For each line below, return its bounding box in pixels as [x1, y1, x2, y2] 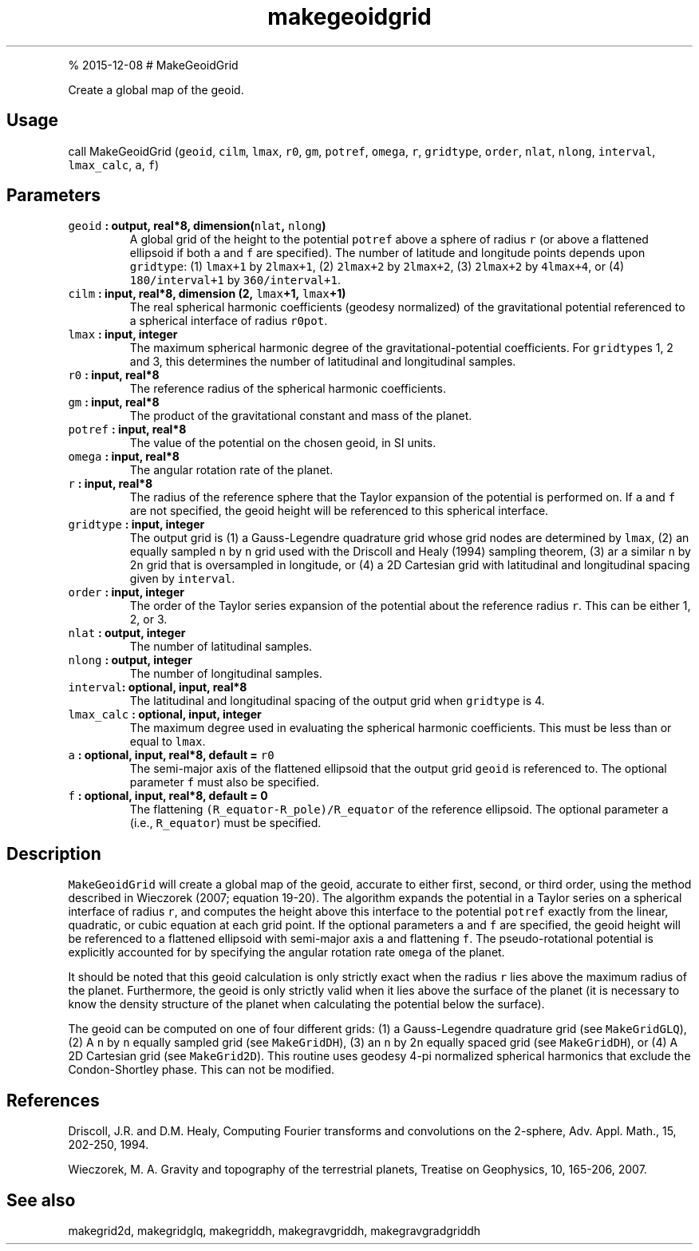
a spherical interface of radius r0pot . [129, 314, 328, 328]
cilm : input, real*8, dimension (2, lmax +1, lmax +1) [68, 287, 346, 301]
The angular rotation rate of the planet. [129, 463, 334, 477]
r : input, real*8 [68, 477, 153, 491]
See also [6, 1190, 76, 1210]
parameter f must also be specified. [129, 775, 320, 790]
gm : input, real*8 [68, 395, 160, 410]
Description [6, 843, 101, 864]
